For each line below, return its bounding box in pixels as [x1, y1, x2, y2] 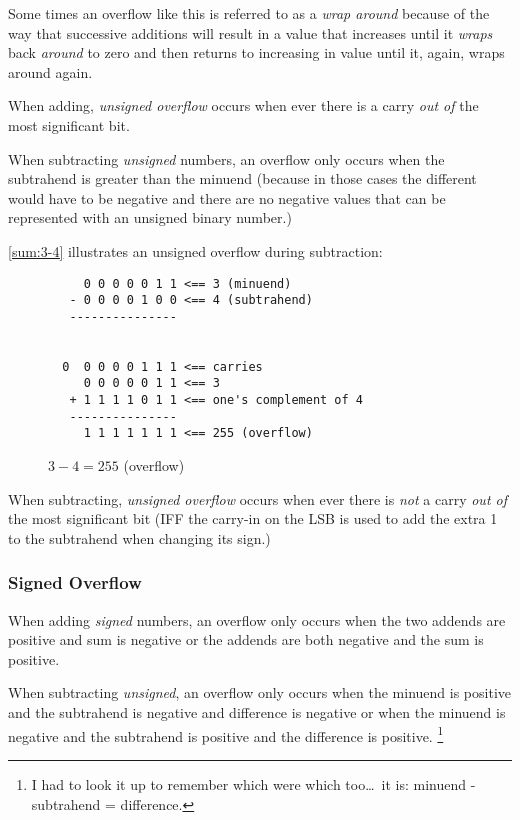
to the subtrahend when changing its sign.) [8, 527, 271, 548]
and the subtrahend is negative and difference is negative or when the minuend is [8, 702, 506, 723]
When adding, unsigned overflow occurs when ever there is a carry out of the [8, 95, 479, 116]
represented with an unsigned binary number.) [8, 207, 292, 228]
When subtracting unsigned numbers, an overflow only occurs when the [8, 148, 445, 169]
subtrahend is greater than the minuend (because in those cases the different [8, 168, 477, 189]
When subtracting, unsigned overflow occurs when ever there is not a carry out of [8, 488, 507, 509]
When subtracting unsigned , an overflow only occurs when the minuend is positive [8, 682, 511, 703]
